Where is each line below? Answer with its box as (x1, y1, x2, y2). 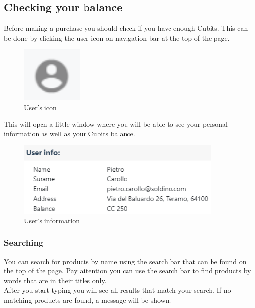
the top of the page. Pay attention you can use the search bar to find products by (4, 265, 251, 276)
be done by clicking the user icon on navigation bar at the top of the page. (4, 32, 230, 43)
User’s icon (24, 102, 57, 112)
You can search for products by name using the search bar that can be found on (4, 256, 247, 266)
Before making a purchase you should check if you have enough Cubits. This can (4, 23, 248, 33)
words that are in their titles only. (4, 275, 107, 285)
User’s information (24, 215, 80, 225)
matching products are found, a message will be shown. (4, 295, 171, 305)
